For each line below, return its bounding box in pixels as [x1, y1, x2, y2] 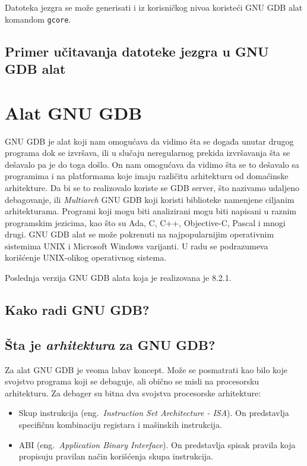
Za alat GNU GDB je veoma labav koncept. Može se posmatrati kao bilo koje [5, 363, 287, 376]
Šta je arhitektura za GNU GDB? [5, 335, 216, 354]
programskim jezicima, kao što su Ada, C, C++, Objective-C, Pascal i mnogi [5, 216, 286, 229]
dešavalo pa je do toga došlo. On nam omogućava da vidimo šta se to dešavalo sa [5, 158, 299, 170]
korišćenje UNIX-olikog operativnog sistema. [5, 251, 167, 264]
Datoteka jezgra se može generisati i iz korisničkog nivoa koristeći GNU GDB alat [5, 1, 303, 13]
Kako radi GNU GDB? [5, 301, 150, 319]
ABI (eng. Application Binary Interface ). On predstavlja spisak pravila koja [18, 438, 296, 451]
